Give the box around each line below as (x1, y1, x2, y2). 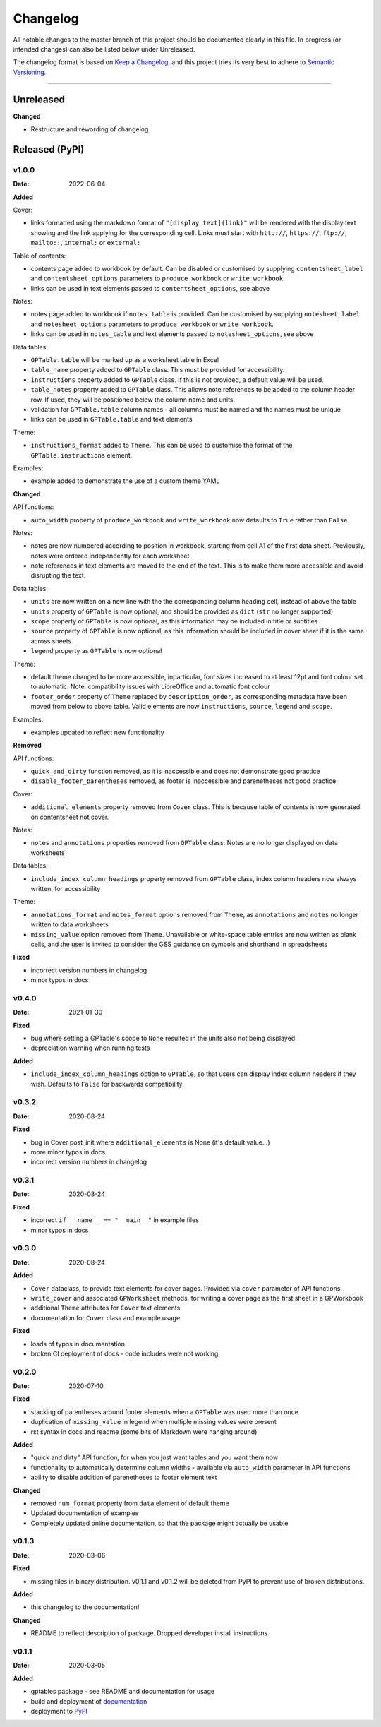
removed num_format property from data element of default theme (30, 1499, 229, 1507)
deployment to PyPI (30, 1707, 88, 1715)
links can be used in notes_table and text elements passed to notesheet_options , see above (30, 330, 314, 338)
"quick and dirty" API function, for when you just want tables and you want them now (30, 1453, 279, 1462)
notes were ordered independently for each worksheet (30, 551, 190, 560)
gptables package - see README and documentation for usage (30, 1687, 215, 1696)
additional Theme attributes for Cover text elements (30, 1303, 181, 1313)
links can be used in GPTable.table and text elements (30, 415, 193, 424)
